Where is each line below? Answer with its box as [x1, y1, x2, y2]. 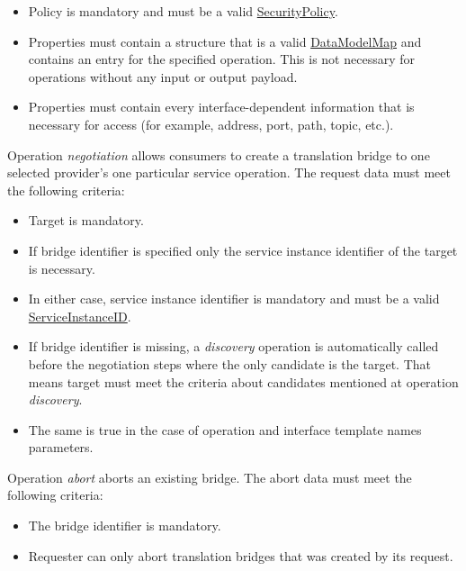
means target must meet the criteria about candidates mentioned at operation [28, 372, 459, 391]
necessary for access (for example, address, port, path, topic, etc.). [28, 114, 394, 133]
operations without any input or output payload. [28, 67, 298, 86]
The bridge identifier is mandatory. [28, 516, 221, 535]
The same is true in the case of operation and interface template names [28, 420, 422, 439]
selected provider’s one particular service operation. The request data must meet [7, 163, 451, 182]
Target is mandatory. [28, 211, 144, 230]
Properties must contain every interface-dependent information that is [28, 97, 415, 116]
